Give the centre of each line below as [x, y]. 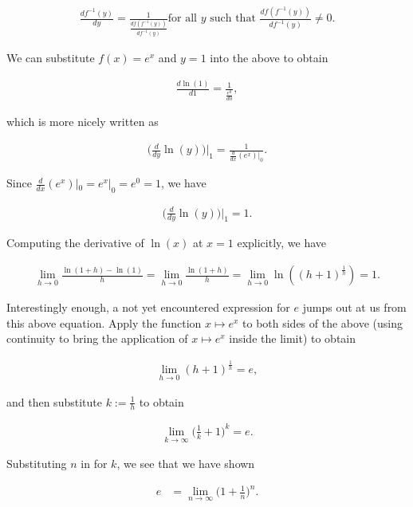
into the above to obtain [269, 58]
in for [94, 464]
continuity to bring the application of [97, 338]
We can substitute [51, 58]
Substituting [37, 464]
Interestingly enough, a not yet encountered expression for [148, 307]
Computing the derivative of [75, 243]
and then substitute [54, 401]
